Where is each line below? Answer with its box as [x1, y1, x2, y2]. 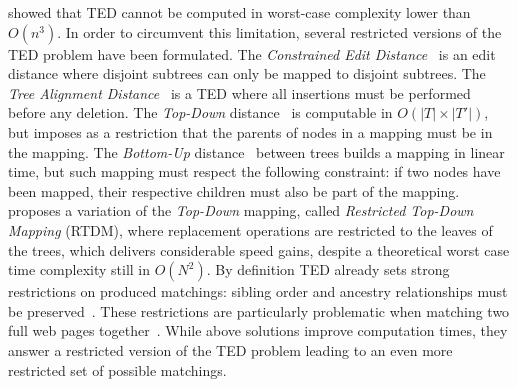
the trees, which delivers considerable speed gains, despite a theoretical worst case [8, 239, 510, 260]
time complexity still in [8, 259, 151, 280]
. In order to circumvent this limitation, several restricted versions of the [57, 21, 502, 42]
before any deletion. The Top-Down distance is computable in [8, 102, 393, 123]
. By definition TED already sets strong [206, 259, 450, 280]
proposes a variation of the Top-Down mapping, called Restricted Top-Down [8, 200, 474, 221]
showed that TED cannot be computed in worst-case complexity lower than [8, 2, 471, 22]
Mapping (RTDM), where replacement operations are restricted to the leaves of [8, 219, 493, 240]
